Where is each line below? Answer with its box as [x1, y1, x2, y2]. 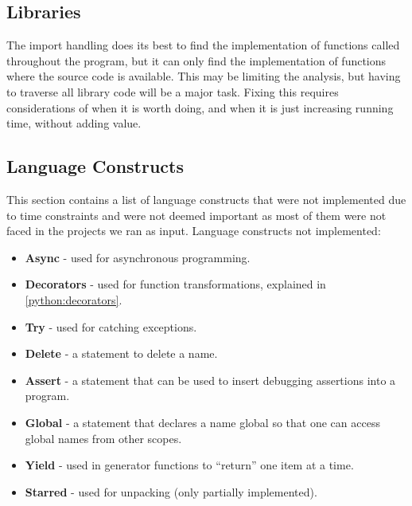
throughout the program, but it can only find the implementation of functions [6, 52, 387, 69]
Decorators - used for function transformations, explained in [25, 276, 326, 292]
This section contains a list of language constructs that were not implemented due [6, 190, 406, 207]
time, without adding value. [6, 115, 142, 131]
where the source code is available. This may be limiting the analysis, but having [6, 68, 401, 84]
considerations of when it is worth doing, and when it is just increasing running [6, 99, 394, 116]
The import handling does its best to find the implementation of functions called [6, 37, 400, 53]
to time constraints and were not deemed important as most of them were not [6, 206, 387, 223]
